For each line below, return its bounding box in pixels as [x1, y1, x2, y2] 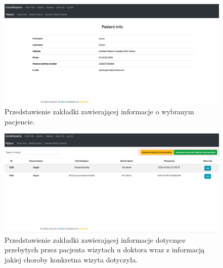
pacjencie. [5, 116, 35, 126]
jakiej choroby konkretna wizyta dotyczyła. [5, 254, 138, 264]
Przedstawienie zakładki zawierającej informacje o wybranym [5, 106, 194, 116]
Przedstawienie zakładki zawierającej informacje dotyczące [5, 234, 186, 245]
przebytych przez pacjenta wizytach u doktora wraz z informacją [5, 244, 205, 255]
